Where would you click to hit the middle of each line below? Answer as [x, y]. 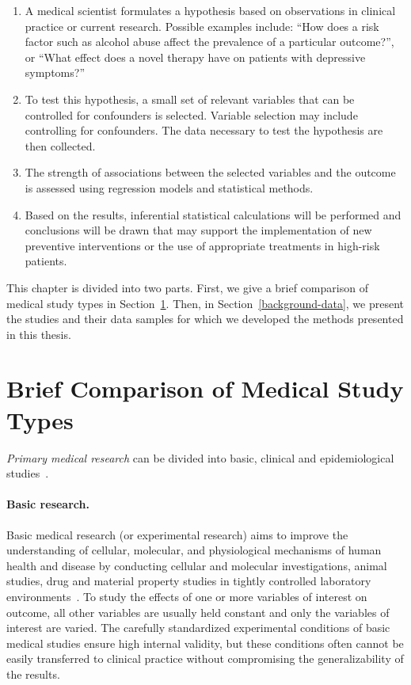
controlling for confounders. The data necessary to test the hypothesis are [204, 130]
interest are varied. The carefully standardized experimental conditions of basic [198, 628]
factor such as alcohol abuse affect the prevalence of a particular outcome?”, [209, 42]
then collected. [60, 145]
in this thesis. [39, 334]
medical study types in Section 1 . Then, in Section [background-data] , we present [205, 303]
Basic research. [48, 504]
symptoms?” [55, 72]
